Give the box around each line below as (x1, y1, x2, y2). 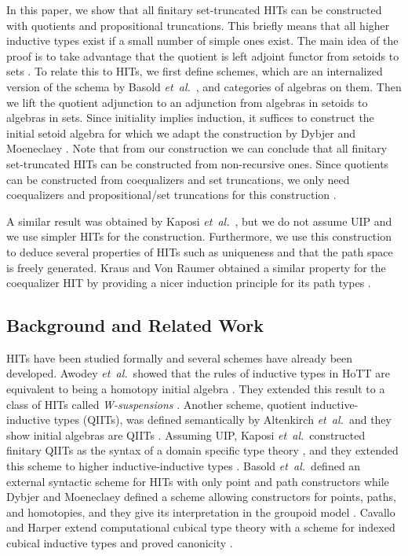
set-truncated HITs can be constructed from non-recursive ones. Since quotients (6, 155, 389, 171)
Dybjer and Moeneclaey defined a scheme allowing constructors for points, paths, (6, 488, 396, 505)
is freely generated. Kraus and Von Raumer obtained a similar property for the (6, 259, 386, 275)
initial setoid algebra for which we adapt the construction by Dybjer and (6, 124, 356, 141)
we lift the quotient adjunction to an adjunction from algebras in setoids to (6, 94, 368, 110)
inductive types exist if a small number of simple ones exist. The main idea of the (6, 32, 399, 49)
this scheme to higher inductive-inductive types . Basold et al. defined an (6, 458, 361, 474)
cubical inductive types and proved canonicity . (6, 535, 233, 551)
